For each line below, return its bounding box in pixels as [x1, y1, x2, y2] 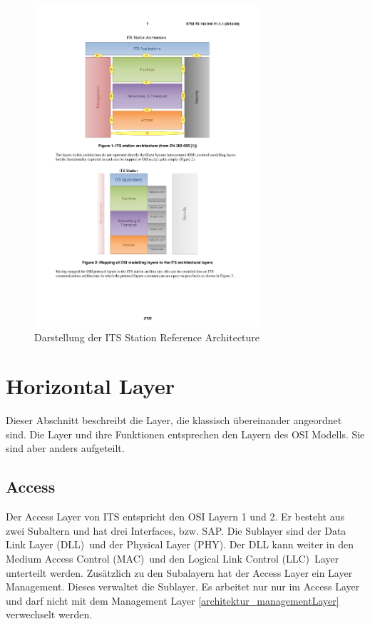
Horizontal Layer [6, 371, 175, 401]
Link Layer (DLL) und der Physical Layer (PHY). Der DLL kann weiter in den [6, 537, 354, 552]
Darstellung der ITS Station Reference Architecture [34, 329, 260, 344]
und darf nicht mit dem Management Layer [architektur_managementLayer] [6, 593, 339, 608]
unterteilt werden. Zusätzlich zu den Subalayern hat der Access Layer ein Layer [6, 565, 353, 580]
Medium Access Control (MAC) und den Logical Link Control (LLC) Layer [6, 551, 339, 566]
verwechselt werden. [6, 607, 93, 622]
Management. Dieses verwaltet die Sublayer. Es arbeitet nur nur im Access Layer [6, 579, 360, 594]
